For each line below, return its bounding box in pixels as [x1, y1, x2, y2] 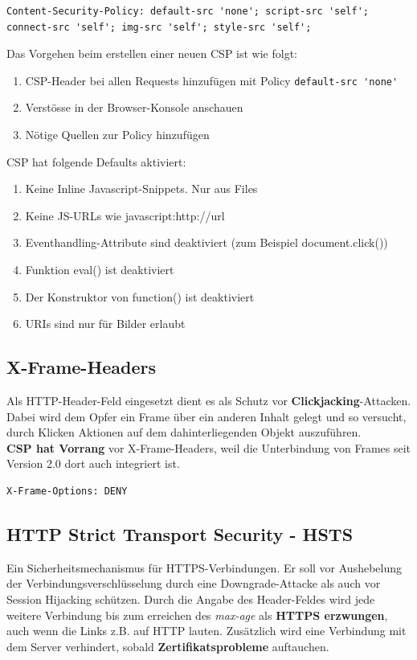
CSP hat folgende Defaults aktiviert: [6, 153, 186, 170]
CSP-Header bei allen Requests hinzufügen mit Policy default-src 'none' [25, 72, 399, 88]
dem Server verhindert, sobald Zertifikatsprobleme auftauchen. [6, 637, 329, 654]
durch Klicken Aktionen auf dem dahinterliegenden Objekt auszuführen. [6, 424, 362, 441]
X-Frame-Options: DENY [6, 485, 128, 497]
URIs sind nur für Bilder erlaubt [25, 315, 186, 332]
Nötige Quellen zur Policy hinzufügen [25, 126, 210, 143]
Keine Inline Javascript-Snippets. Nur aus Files [25, 180, 258, 197]
